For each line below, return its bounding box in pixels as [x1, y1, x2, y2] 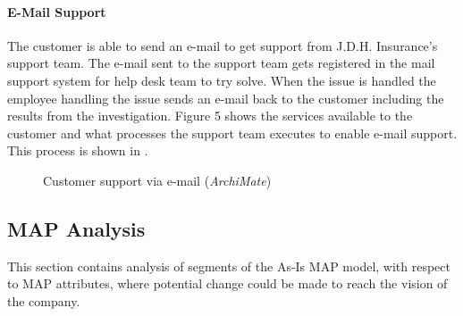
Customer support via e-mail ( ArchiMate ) [43, 170, 272, 189]
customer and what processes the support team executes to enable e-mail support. [7, 123, 458, 142]
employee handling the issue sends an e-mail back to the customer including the [7, 88, 444, 107]
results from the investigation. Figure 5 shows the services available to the [7, 106, 413, 125]
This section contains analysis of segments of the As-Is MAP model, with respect [7, 256, 450, 275]
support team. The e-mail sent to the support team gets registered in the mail [7, 54, 435, 72]
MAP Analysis [7, 214, 146, 242]
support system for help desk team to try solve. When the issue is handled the [7, 71, 436, 89]
